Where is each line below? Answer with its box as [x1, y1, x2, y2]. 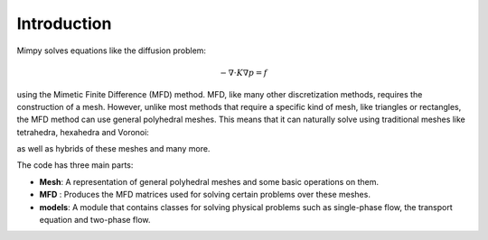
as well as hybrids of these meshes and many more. [16, 143, 211, 154]
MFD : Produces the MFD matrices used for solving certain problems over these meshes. [39, 189, 371, 200]
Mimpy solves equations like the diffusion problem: [16, 45, 207, 56]
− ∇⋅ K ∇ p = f [220, 68, 267, 78]
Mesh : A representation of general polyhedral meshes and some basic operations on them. [39, 176, 380, 187]
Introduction [16, 14, 112, 33]
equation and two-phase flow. [39, 215, 151, 226]
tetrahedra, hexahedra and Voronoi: [16, 126, 149, 137]
